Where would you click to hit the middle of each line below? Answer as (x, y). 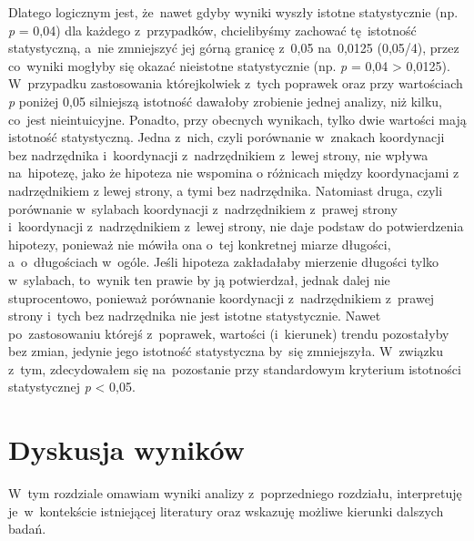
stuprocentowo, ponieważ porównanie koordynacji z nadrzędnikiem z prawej (222, 297)
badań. (27, 529)
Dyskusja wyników (126, 449)
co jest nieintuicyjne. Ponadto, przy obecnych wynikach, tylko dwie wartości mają (237, 119)
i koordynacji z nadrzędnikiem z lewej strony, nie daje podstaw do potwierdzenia (236, 226)
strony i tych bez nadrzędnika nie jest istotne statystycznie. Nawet (195, 316)
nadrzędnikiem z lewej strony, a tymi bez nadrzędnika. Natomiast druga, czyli (226, 190)
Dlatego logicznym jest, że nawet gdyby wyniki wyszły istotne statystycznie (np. (233, 12)
